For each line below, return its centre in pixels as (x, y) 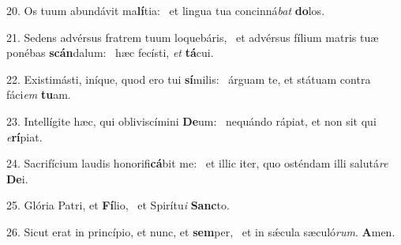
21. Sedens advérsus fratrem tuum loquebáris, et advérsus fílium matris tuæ (193, 37)
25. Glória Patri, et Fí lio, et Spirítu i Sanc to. (118, 205)
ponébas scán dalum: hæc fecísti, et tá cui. (110, 53)
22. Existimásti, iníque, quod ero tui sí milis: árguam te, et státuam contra (189, 79)
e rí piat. (24, 136)
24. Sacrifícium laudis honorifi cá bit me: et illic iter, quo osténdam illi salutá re (197, 163)
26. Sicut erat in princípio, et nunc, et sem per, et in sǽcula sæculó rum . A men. (201, 231)
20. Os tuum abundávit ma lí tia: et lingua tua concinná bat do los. (166, 10)
